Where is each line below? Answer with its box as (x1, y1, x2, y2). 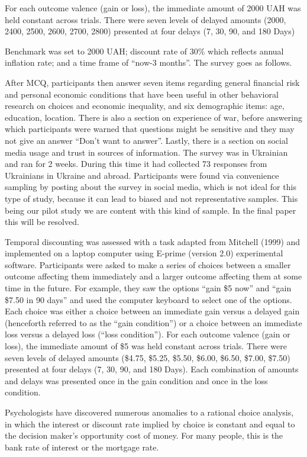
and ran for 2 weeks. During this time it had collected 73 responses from (5, 157, 267, 170)
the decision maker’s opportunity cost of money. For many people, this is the (5, 429, 283, 442)
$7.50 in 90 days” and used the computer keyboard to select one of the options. (5, 293, 292, 305)
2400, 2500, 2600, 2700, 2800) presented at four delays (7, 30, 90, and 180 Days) (5, 25, 295, 37)
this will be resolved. (5, 215, 79, 228)
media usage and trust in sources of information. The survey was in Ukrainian (5, 146, 288, 158)
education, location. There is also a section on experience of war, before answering (5, 111, 302, 123)
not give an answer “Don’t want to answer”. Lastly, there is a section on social (5, 134, 288, 146)
